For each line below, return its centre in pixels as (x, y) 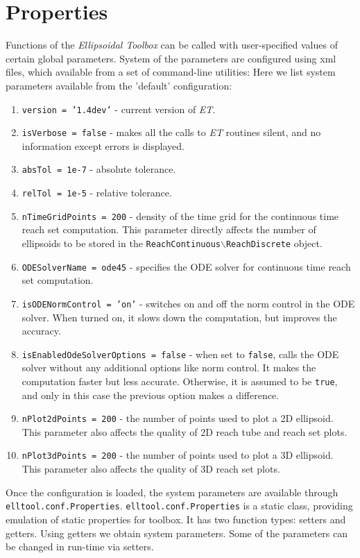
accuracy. (41, 331)
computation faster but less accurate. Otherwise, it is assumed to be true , (180, 381)
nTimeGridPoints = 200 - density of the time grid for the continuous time (180, 215)
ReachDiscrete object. (274, 243)
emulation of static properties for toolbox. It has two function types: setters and (176, 519)
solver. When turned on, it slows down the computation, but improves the (179, 317)
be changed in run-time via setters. (80, 547)
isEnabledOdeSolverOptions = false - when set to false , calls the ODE (180, 354)
